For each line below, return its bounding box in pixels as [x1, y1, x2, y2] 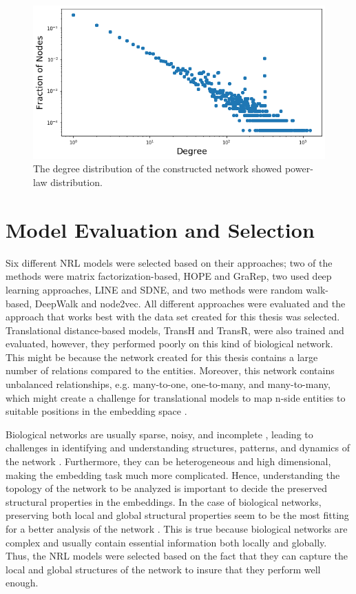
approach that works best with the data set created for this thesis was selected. [6, 309, 340, 324]
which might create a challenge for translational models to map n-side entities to [6, 390, 346, 404]
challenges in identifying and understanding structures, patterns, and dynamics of [6, 440, 350, 455]
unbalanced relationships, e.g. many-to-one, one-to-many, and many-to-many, [6, 377, 331, 391]
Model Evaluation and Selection [6, 215, 315, 243]
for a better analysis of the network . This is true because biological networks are [6, 522, 348, 536]
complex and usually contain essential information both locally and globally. [6, 535, 327, 549]
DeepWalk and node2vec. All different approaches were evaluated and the [34, 296, 346, 310]
